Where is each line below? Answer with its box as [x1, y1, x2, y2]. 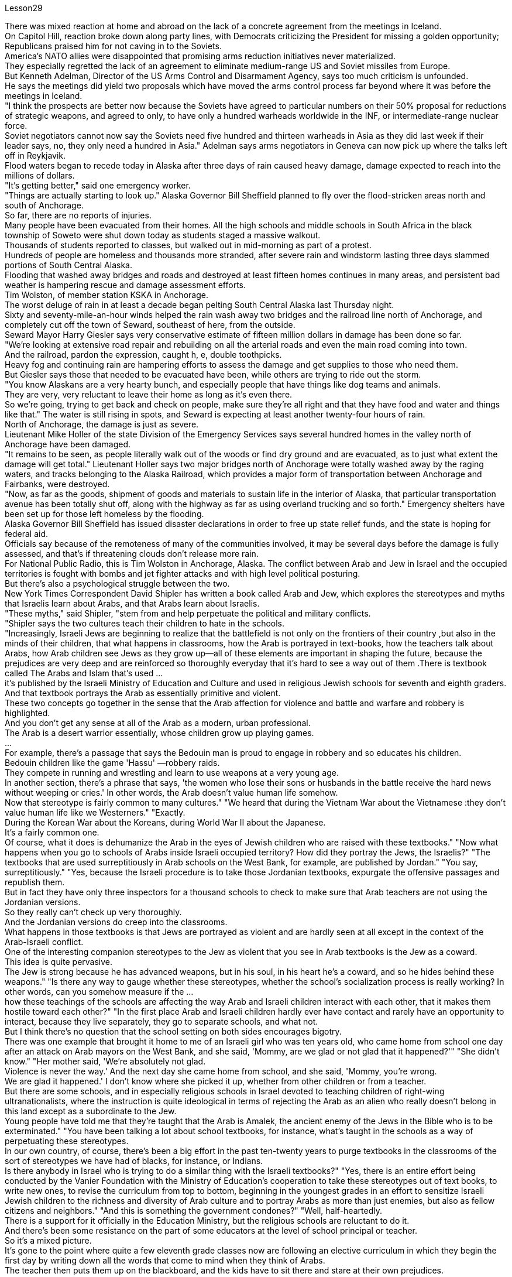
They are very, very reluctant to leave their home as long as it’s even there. [5, 389, 293, 399]
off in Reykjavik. [5, 150, 66, 160]
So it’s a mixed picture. [5, 1235, 92, 1245]
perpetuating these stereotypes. [5, 1136, 129, 1146]
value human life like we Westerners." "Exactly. [5, 807, 185, 817]
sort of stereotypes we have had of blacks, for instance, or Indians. [5, 1156, 263, 1166]
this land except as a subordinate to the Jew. [5, 1106, 177, 1116]
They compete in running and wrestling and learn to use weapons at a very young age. [5, 768, 339, 778]
